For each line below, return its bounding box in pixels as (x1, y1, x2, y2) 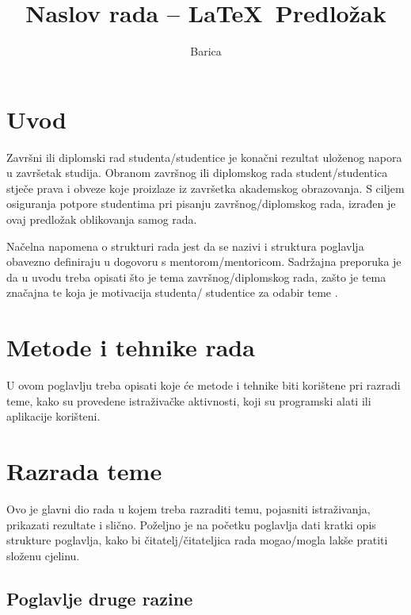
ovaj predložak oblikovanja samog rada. (6, 211, 197, 228)
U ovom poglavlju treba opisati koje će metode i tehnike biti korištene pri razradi (6, 377, 401, 394)
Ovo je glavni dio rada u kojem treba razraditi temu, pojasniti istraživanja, (6, 501, 371, 517)
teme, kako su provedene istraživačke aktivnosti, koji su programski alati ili (6, 392, 371, 409)
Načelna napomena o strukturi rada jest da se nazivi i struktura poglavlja (6, 237, 364, 254)
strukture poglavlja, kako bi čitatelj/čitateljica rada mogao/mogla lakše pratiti (6, 532, 388, 548)
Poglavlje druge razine (6, 586, 193, 610)
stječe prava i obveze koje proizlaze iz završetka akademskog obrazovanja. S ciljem (6, 179, 405, 196)
